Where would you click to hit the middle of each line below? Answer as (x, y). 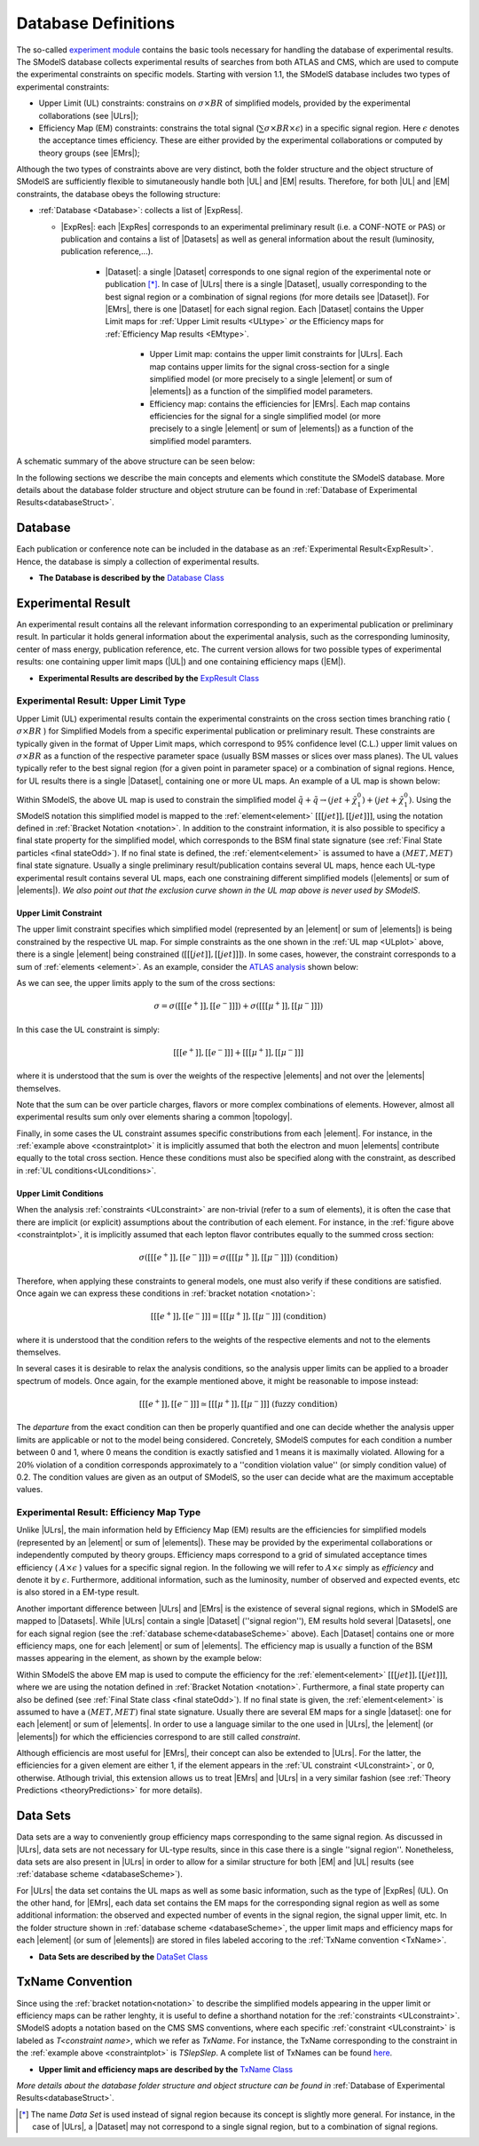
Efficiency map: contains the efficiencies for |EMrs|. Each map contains (280, 403)
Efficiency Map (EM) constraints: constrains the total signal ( (149, 128)
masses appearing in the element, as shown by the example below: (139, 1658)
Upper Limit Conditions (60, 1193)
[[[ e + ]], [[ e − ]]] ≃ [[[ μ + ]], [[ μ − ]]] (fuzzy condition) (238, 1403)
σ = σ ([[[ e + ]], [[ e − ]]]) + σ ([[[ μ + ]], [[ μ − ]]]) (239, 1005)
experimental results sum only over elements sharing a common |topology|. (154, 1117)
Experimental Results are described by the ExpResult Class (149, 678)
